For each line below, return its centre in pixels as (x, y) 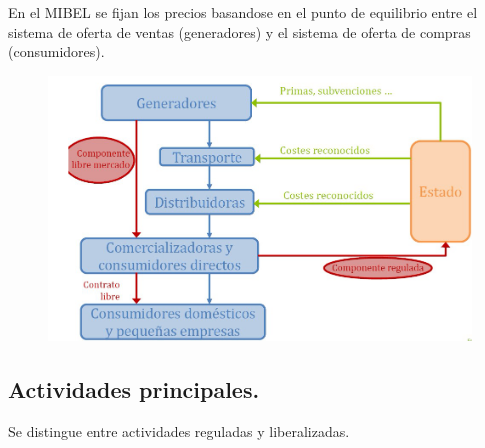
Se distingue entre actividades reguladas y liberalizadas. (179, 430)
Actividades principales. (134, 388)
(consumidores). (56, 51)
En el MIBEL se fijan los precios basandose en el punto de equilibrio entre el (243, 12)
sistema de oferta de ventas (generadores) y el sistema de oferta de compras (239, 31)
